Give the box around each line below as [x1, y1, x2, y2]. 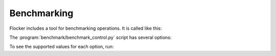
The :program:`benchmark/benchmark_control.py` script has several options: [9, 34, 172, 40]
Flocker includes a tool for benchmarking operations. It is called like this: [9, 25, 162, 31]
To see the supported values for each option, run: [9, 43, 114, 50]
